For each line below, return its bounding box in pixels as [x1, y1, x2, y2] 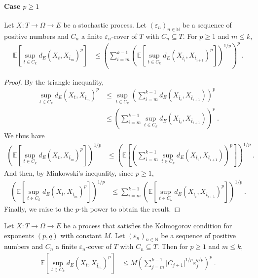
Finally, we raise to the [4, 204, 74, 214]
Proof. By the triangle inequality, [4, 76, 104, 87]
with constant [60, 230, 102, 240]
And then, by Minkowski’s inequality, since [4, 168, 134, 178]
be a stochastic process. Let [63, 19, 147, 30]
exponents [4, 230, 35, 240]
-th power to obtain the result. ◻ [79, 204, 181, 214]
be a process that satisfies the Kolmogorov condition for [63, 220, 232, 230]
